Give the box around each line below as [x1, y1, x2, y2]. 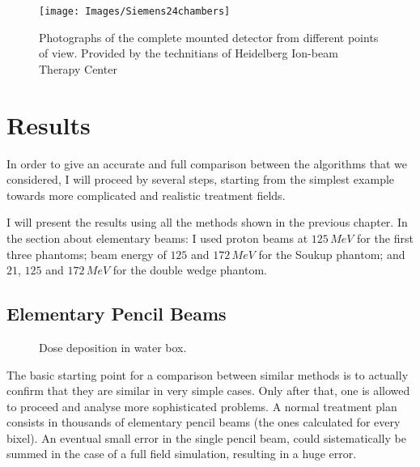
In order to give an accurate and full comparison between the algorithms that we [6, 155, 407, 172]
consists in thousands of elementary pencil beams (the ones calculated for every [6, 414, 401, 431]
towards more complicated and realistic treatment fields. [6, 186, 286, 203]
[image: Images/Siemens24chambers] [39, 6, 231, 17]
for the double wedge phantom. [112, 261, 267, 278]
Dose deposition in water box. [39, 338, 187, 355]
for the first [357, 229, 414, 246]
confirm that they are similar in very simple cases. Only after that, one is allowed [6, 382, 410, 399]
